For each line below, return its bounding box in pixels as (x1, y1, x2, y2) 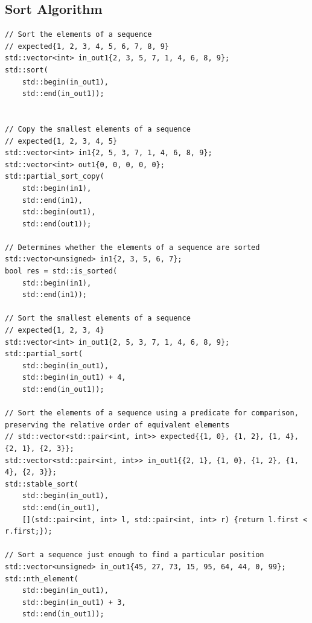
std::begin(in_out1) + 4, (22, 373, 126, 382)
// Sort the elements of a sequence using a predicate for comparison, (5, 409, 299, 418)
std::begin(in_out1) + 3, (22, 598, 126, 607)
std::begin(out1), (22, 208, 96, 217)
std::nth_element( (5, 574, 78, 583)
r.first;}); (5, 527, 53, 536)
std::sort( (5, 65, 48, 74)
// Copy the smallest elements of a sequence (5, 124, 191, 133)
